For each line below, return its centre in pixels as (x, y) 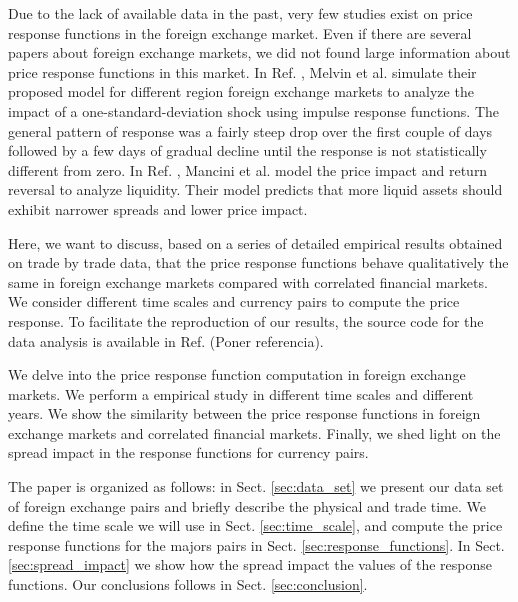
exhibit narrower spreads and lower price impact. (158, 208)
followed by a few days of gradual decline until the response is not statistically (247, 150)
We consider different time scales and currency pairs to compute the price (234, 301)
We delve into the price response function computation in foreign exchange (237, 374)
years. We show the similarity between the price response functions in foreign (244, 413)
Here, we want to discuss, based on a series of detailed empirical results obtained (255, 242)
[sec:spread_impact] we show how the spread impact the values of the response (250, 564)
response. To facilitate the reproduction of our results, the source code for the (246, 320)
